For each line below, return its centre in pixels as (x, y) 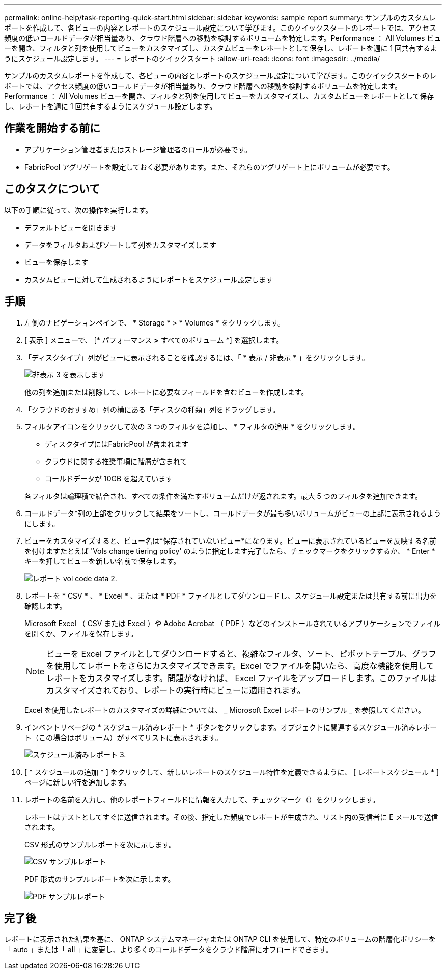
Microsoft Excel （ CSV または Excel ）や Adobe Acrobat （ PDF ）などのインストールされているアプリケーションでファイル (233, 623)
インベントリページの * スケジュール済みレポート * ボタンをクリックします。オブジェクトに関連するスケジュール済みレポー (231, 727)
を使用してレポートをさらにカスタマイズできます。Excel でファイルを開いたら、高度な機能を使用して (240, 666)
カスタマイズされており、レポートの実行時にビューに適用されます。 (176, 690)
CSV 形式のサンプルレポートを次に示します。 (100, 844)
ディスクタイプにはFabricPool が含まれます (117, 444)
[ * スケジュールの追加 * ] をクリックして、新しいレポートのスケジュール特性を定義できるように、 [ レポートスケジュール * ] (232, 772)
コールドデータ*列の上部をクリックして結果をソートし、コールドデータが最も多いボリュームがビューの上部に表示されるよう (233, 513)
